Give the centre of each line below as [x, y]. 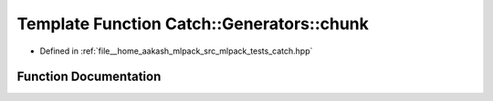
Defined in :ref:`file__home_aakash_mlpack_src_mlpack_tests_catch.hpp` [176, 51]
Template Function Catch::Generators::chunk [193, 24]
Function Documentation [89, 77]
